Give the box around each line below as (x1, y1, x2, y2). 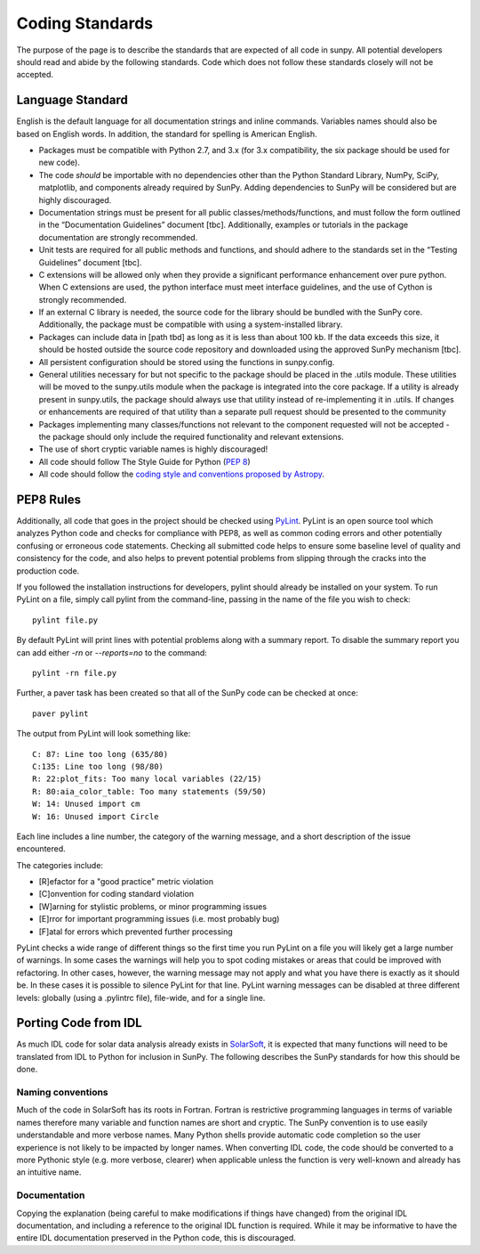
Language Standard (16, 93, 128, 108)
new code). (38, 157, 80, 168)
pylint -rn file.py (32, 668, 117, 678)
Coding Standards (16, 13, 154, 33)
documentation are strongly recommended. (38, 232, 198, 242)
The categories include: (16, 859, 104, 870)
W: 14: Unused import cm (32, 799, 140, 810)
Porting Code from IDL (16, 1015, 142, 1030)
